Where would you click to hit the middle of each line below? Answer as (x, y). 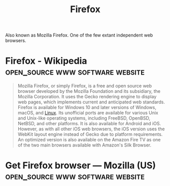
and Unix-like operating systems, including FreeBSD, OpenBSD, (84, 118)
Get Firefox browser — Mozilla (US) (81, 165)
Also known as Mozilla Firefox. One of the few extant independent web (79, 35)
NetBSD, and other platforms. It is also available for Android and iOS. (89, 124)
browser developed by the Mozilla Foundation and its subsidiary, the (89, 91)
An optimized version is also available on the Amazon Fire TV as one (89, 140)
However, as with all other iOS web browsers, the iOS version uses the (91, 129)
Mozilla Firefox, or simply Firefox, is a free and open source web (85, 86)
